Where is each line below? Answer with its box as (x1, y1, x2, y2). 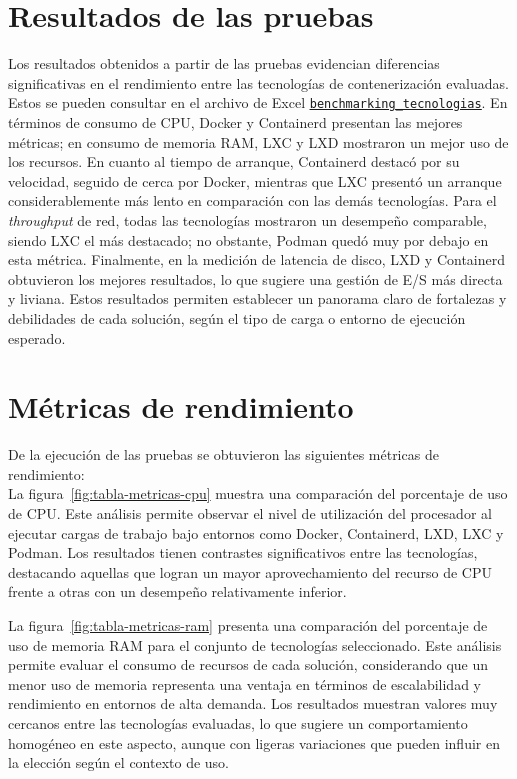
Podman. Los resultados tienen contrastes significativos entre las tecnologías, (8, 542, 478, 563)
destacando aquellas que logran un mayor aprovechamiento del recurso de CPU (8, 561, 492, 582)
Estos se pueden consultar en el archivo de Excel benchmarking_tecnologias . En (8, 92, 508, 113)
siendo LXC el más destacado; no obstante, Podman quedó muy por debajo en (8, 229, 489, 250)
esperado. (8, 327, 66, 348)
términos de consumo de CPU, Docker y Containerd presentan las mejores (8, 111, 463, 132)
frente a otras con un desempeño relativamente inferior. (8, 581, 347, 602)
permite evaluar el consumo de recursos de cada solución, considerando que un (8, 654, 489, 675)
